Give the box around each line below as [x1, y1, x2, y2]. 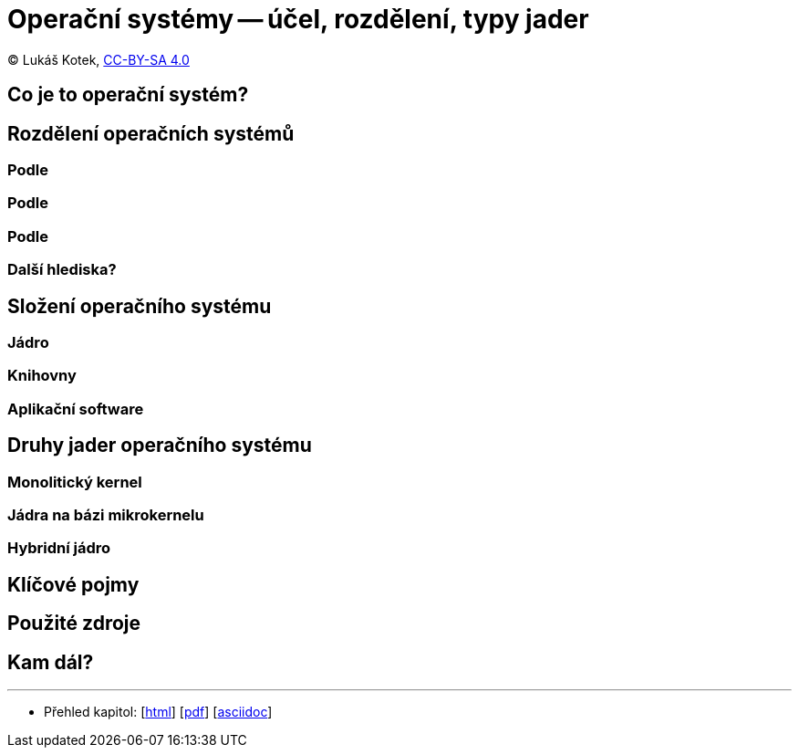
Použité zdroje [7, 612, 141, 635]
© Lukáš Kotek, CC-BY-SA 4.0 [7, 51, 190, 68]
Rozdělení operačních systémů [7, 121, 295, 145]
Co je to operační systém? [7, 83, 249, 107]
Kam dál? [7, 650, 94, 674]
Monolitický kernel [7, 472, 142, 491]
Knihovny [7, 366, 77, 385]
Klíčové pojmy [7, 572, 140, 596]
